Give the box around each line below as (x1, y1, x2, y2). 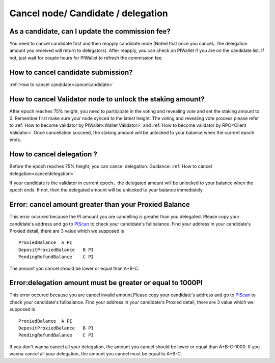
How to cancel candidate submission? (9, 68, 133, 76)
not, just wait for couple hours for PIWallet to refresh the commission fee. (9, 54, 163, 61)
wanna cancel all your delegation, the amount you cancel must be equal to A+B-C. (9, 351, 182, 357)
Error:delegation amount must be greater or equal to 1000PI (9, 278, 203, 287)
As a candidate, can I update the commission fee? (9, 27, 171, 36)
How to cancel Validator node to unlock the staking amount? (9, 95, 205, 103)
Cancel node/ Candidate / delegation (9, 8, 168, 19)
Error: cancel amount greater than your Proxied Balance (9, 200, 190, 209)
